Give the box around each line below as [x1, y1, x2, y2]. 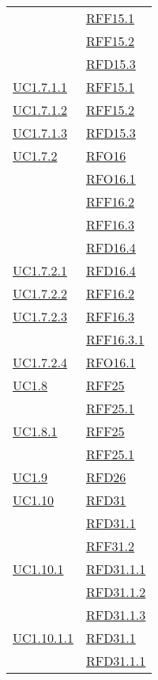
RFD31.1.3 [85, 606, 146, 624]
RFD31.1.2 [85, 583, 146, 601]
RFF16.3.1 [85, 330, 145, 348]
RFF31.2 [85, 537, 135, 555]
